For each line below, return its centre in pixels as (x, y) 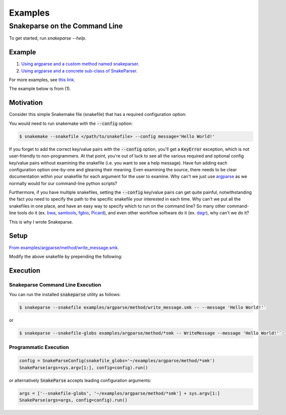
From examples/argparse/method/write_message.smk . (64, 248)
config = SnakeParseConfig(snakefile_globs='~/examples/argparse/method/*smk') (117, 361)
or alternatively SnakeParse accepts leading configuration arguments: (80, 380)
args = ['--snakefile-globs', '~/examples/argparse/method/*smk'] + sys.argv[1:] (120, 393)
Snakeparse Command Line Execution (55, 285)
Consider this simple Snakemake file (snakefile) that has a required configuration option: (98, 115)
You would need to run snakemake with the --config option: (71, 123)
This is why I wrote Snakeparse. (41, 222)
